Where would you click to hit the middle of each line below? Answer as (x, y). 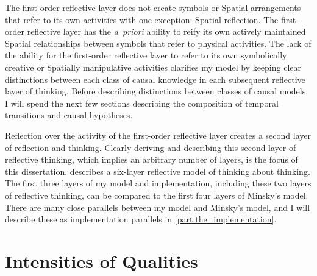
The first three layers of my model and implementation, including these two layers (158, 183)
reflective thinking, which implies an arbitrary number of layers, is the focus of (151, 159)
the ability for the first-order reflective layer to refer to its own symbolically (146, 55)
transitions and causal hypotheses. (69, 115)
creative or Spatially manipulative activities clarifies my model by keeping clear (153, 67)
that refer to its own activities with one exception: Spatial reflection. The (142, 19)
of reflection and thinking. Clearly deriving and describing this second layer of (151, 147)
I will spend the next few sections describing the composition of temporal (142, 103)
